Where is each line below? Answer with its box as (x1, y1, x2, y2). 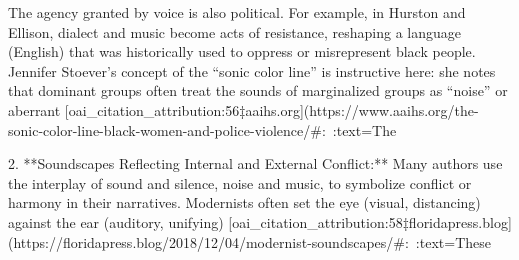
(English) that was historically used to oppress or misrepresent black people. (8, 41, 476, 62)
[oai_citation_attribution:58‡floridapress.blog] (228, 211, 512, 232)
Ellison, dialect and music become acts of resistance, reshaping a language (8, 21, 461, 42)
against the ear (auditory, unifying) (8, 211, 224, 232)
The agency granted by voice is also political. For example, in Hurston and (8, 2, 466, 22)
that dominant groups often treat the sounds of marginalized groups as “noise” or (8, 80, 508, 101)
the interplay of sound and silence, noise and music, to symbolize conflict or (8, 172, 472, 193)
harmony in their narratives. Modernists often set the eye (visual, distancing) (8, 192, 481, 213)
